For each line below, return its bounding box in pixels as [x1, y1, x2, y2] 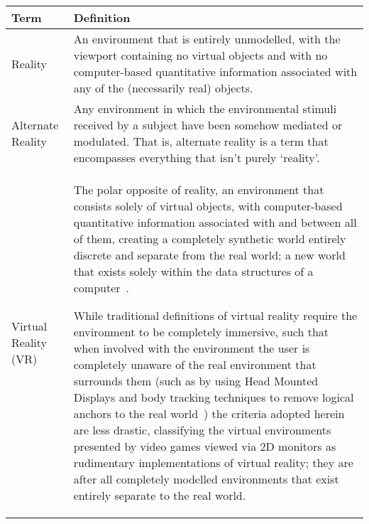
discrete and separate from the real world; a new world [73, 247, 346, 263]
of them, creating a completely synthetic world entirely [73, 230, 346, 247]
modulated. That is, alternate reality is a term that [73, 133, 329, 149]
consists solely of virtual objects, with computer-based [73, 198, 343, 214]
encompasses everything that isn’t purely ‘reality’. [73, 149, 320, 166]
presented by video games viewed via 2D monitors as [73, 438, 336, 454]
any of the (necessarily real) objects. [73, 80, 253, 96]
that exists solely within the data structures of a [73, 263, 314, 279]
